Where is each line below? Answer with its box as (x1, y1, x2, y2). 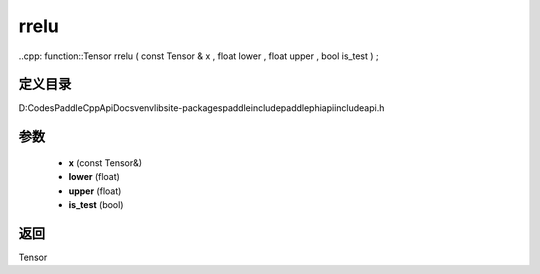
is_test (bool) (68, 199, 124, 211)
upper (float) (68, 185, 122, 197)
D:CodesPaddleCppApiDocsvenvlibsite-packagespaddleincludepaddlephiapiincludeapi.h (18, 102, 385, 114)
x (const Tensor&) (68, 156, 143, 169)
